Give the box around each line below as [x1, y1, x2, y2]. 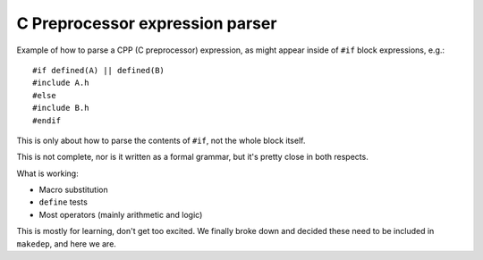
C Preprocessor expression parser [16, 13, 277, 33]
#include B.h [32, 103, 89, 113]
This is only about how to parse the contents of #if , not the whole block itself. [16, 135, 306, 146]
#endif [32, 115, 62, 125]
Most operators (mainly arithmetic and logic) [38, 209, 203, 220]
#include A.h [32, 78, 89, 88]
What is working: [16, 168, 80, 179]
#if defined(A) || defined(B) [32, 65, 165, 75]
